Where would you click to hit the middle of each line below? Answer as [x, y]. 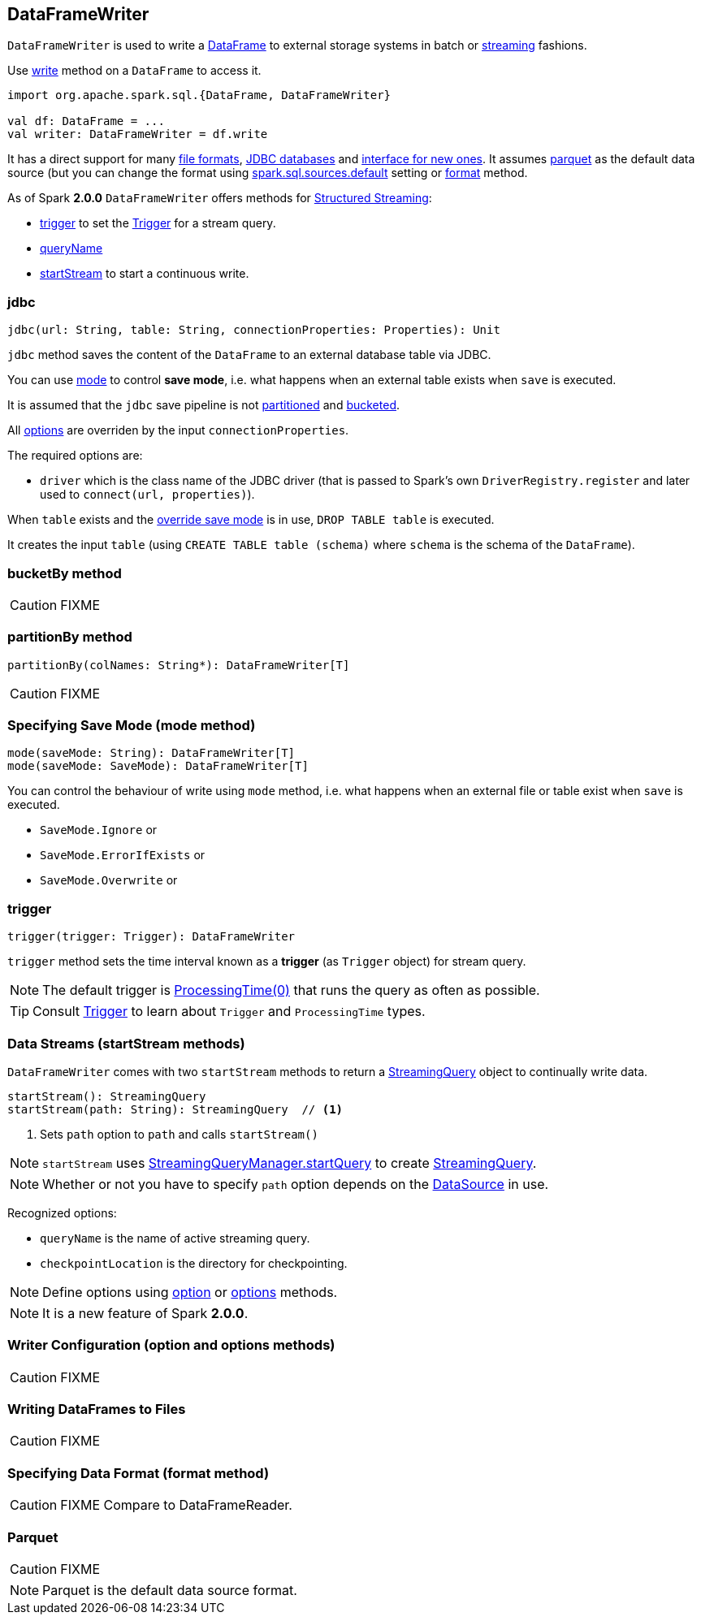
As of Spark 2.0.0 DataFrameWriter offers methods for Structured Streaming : [220, 198]
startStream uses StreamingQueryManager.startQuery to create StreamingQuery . [290, 1163]
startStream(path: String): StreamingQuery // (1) [175, 1109]
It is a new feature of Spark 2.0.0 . [145, 1313]
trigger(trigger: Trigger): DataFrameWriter [151, 937]
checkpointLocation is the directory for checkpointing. [194, 1263]
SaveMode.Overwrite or [109, 880]
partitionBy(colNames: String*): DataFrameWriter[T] [179, 665]
